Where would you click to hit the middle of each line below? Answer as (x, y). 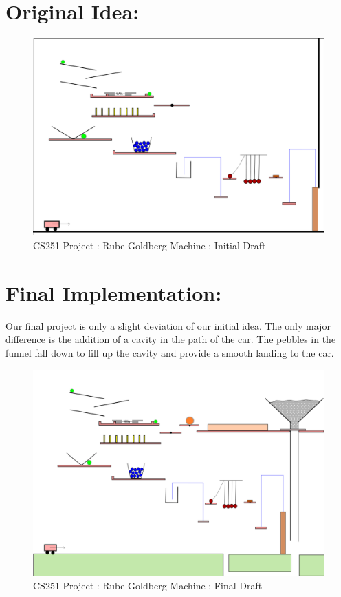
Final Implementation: (114, 292)
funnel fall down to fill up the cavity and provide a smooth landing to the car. (170, 352)
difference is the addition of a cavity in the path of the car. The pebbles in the (171, 339)
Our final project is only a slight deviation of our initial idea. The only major (168, 325)
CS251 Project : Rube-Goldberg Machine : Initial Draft (150, 245)
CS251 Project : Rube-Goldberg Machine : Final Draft (148, 585)
